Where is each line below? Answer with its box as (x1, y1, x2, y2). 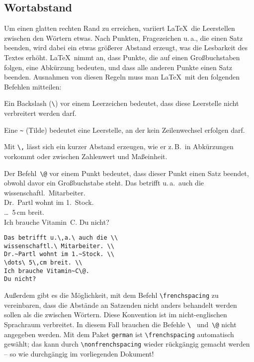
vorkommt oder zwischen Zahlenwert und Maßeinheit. (4, 151, 168, 161)
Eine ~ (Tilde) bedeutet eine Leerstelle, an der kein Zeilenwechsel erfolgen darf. (4, 124, 245, 135)
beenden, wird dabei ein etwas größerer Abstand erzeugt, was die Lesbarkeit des (4, 42, 248, 53)
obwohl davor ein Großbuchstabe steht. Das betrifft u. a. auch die (4, 178, 204, 188)
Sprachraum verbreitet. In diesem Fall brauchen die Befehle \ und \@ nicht (4, 319, 237, 329)
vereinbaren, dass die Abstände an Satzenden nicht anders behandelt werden (4, 299, 237, 310)
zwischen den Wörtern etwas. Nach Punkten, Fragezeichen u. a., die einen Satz (4, 32, 243, 43)
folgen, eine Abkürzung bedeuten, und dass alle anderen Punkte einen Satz (4, 62, 232, 72)
